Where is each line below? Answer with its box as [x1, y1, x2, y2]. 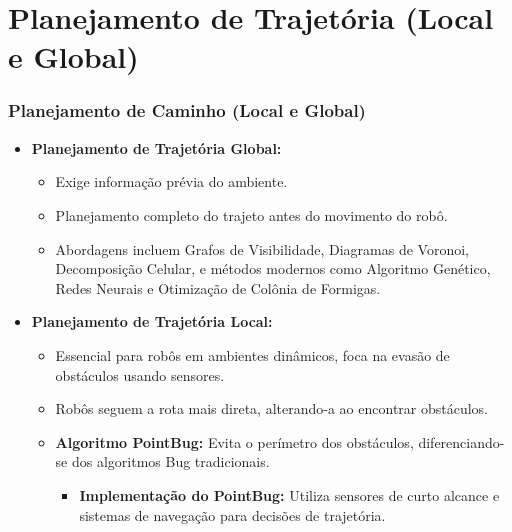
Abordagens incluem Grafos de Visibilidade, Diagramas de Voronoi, [55, 238, 469, 259]
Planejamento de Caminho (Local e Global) [8, 98, 366, 123]
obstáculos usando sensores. [55, 364, 225, 385]
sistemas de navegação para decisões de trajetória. [79, 504, 386, 525]
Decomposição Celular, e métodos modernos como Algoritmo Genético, [55, 258, 491, 279]
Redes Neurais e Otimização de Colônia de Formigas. [55, 277, 381, 298]
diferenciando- [418, 431, 505, 452]
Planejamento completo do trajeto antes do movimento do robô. [55, 204, 448, 225]
